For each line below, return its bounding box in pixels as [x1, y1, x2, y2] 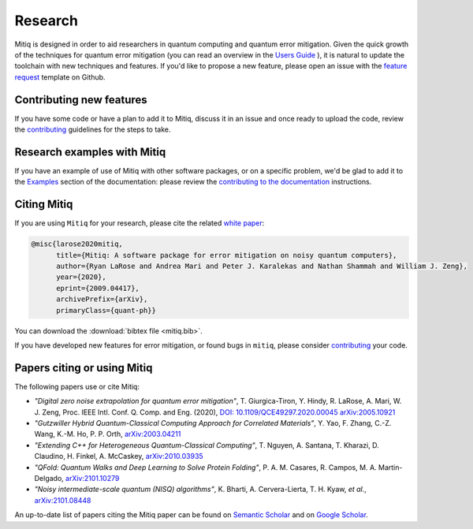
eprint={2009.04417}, [56, 284, 140, 292]
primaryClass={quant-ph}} [56, 306, 157, 315]
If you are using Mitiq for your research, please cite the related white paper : [14, 218, 265, 228]
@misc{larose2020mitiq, [31, 240, 124, 248]
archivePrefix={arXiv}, [56, 295, 148, 304]
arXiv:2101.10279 [65, 473, 120, 482]
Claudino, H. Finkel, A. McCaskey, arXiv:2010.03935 [34, 452, 204, 461]
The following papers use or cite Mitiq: [14, 382, 140, 391]
